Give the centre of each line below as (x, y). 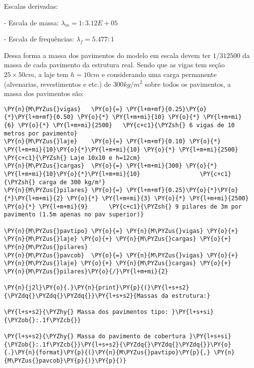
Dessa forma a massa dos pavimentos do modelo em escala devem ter (107, 55)
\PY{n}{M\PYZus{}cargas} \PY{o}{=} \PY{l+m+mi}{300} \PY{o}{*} (111, 166)
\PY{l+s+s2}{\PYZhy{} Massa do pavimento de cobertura (95, 337)
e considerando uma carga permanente (159, 74)
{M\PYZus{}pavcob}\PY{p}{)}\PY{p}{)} (65, 361)
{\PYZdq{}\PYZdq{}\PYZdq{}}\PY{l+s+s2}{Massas (81, 296)
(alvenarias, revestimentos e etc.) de (58, 84)
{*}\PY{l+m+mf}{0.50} (39, 117)
